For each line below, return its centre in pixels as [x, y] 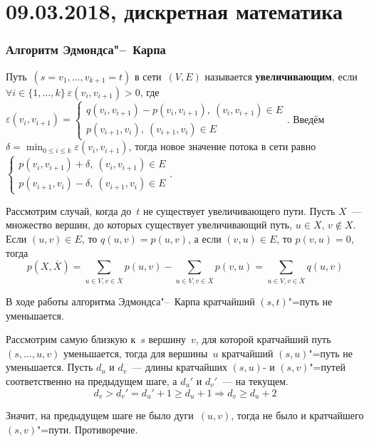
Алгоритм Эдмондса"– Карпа [86, 49]
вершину [167, 339]
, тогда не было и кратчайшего [297, 415]
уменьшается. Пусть [50, 367]
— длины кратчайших [180, 367]
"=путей [327, 367]
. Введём [306, 119]
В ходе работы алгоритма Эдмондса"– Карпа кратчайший [130, 301]
